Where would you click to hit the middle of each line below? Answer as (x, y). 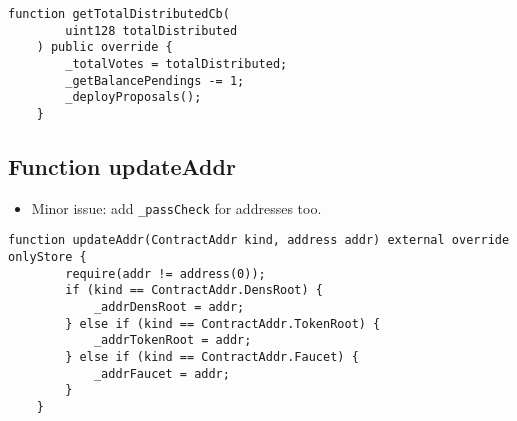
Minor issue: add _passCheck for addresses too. (176, 207)
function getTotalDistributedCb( (119, 14)
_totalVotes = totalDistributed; (176, 63)
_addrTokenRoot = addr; (172, 340)
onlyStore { (47, 257)
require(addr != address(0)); (165, 273)
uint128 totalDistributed (151, 30)
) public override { (104, 47)
